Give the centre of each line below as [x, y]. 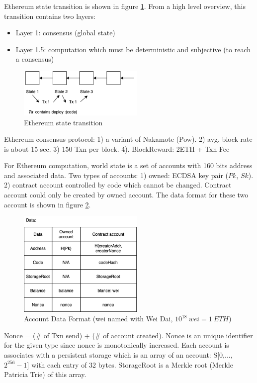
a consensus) [35, 59]
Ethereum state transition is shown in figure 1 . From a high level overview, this [125, 6]
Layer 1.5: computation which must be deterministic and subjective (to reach [133, 49]
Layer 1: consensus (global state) [65, 33]
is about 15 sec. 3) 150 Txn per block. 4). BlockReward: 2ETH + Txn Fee [117, 148]
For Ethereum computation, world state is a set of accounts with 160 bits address [128, 165]
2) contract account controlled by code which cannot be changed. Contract [118, 185]
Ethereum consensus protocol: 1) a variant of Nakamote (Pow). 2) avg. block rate [128, 139]
